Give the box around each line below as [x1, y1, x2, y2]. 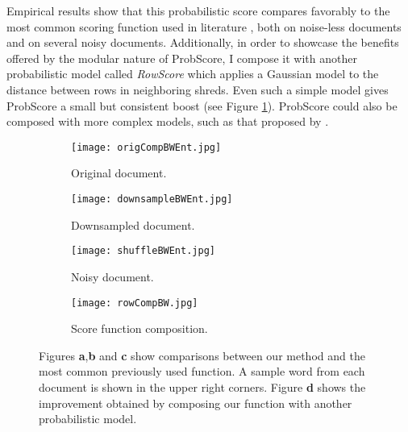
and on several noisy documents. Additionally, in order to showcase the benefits [6, 34, 399, 51]
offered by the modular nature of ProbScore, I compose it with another [6, 49, 357, 66]
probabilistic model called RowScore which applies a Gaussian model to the [6, 65, 379, 82]
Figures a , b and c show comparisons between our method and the [39, 347, 365, 363]
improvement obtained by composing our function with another [39, 394, 352, 411]
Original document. [71, 164, 167, 181]
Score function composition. [71, 320, 208, 337]
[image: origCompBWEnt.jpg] [71, 141, 222, 153]
